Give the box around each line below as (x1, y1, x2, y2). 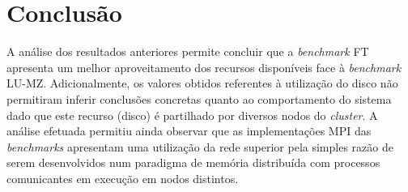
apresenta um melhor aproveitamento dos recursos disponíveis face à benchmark (6, 58, 402, 75)
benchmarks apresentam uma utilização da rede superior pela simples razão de (6, 138, 393, 155)
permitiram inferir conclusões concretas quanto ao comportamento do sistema (6, 90, 392, 107)
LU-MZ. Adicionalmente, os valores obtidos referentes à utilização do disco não (6, 75, 398, 92)
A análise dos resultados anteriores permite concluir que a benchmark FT (6, 43, 369, 60)
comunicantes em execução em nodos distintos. (6, 169, 239, 186)
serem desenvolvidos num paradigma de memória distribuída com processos (6, 154, 380, 171)
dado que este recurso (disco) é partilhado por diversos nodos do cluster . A (6, 106, 378, 123)
